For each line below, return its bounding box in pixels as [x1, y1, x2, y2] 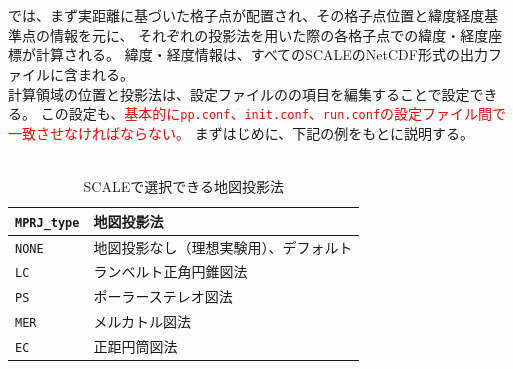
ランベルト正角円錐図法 [93, 261, 248, 282]
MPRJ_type [15, 215, 80, 230]
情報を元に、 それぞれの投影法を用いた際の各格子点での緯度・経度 [49, 24, 489, 45]
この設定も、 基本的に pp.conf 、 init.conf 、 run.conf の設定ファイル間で [40, 103, 507, 124]
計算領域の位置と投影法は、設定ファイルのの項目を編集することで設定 [8, 83, 470, 104]
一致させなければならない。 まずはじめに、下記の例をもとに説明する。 [8, 122, 474, 143]
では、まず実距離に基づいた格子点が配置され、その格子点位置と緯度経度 [8, 5, 485, 26]
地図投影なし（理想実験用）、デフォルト [93, 236, 353, 257]
